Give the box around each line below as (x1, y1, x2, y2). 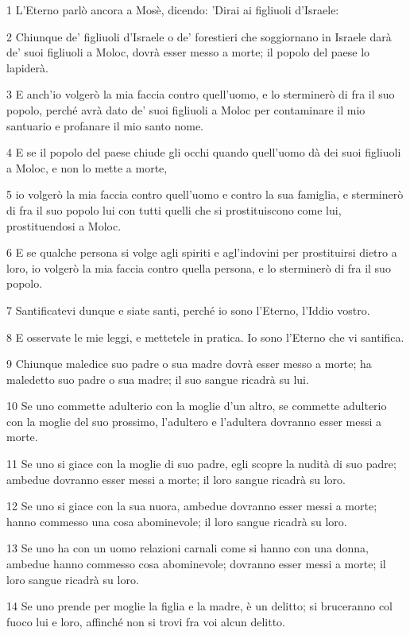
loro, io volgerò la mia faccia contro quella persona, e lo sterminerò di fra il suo (6, 259, 391, 276)
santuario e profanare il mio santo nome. (6, 117, 203, 134)
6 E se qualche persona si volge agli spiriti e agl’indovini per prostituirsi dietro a (6, 244, 397, 261)
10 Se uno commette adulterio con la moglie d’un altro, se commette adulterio (6, 397, 387, 414)
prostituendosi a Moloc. (6, 217, 122, 234)
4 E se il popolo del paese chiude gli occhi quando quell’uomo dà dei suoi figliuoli (6, 144, 401, 161)
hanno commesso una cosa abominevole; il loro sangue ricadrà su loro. (6, 513, 347, 529)
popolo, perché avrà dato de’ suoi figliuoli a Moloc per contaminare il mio (6, 101, 366, 118)
